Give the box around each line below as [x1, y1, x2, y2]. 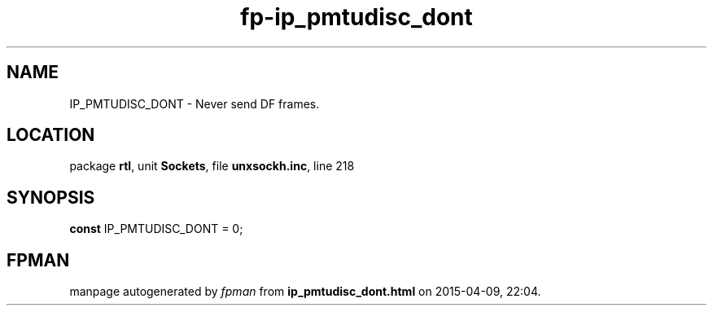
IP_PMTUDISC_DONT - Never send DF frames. [69, 96, 320, 111]
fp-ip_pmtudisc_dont [240, 3, 473, 31]
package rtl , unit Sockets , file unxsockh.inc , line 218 [69, 159, 355, 174]
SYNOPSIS [7, 187, 95, 208]
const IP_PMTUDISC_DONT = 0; [69, 222, 243, 236]
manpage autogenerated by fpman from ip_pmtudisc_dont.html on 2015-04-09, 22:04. [69, 284, 541, 299]
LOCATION [7, 125, 95, 146]
